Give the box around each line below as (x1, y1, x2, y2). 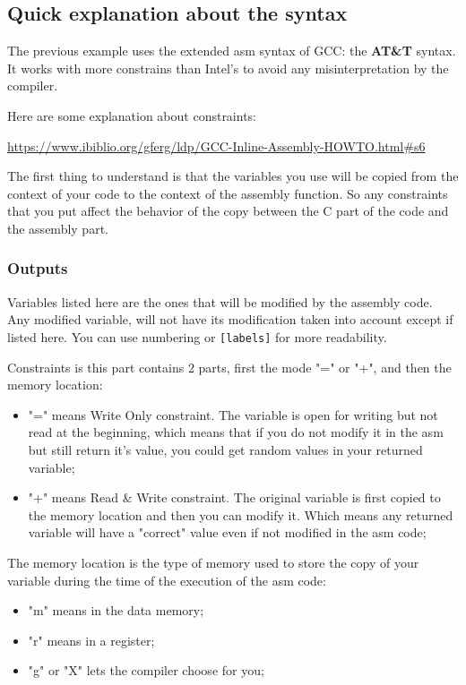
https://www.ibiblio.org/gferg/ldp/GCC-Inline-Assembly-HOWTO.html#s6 (7, 136, 426, 155)
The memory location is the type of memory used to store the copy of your (7, 552, 419, 571)
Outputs (7, 257, 68, 279)
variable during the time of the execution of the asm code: (7, 570, 326, 589)
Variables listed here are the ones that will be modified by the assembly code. (7, 292, 433, 311)
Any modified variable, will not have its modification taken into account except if (7, 310, 453, 329)
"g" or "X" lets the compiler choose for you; (28, 661, 264, 680)
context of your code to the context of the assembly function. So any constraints (7, 184, 448, 202)
